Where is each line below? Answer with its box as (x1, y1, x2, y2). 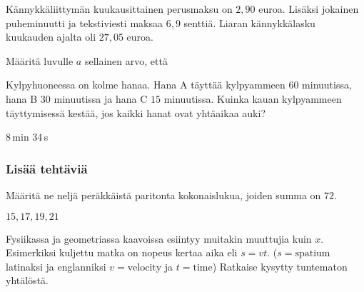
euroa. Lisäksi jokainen (258, 1, 359, 16)
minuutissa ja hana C (54, 91, 148, 106)
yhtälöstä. (6, 273, 49, 288)
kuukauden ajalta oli (6, 29, 96, 44)
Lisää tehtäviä (6, 159, 88, 177)
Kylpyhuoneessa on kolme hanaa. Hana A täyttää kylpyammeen (6, 77, 285, 92)
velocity (127, 262, 162, 273)
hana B (6, 91, 38, 106)
